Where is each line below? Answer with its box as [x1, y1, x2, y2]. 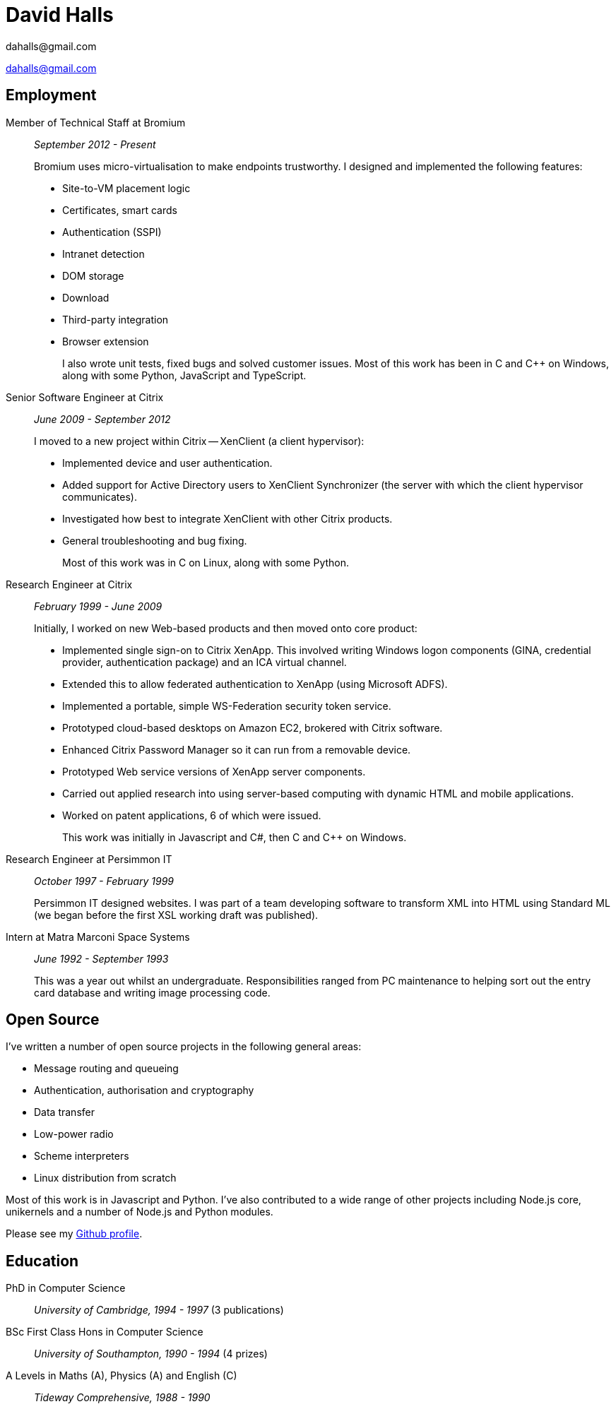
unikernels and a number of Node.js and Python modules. [6, 1206, 273, 1218]
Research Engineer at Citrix [6, 578, 133, 590]
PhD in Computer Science [6, 1282, 126, 1295]
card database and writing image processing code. [34, 986, 271, 999]
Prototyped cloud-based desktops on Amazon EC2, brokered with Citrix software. [62, 721, 443, 734]
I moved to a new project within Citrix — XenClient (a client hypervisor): [34, 434, 365, 447]
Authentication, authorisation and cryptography [34, 1084, 254, 1097]
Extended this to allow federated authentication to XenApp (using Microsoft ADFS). [62, 677, 448, 690]
